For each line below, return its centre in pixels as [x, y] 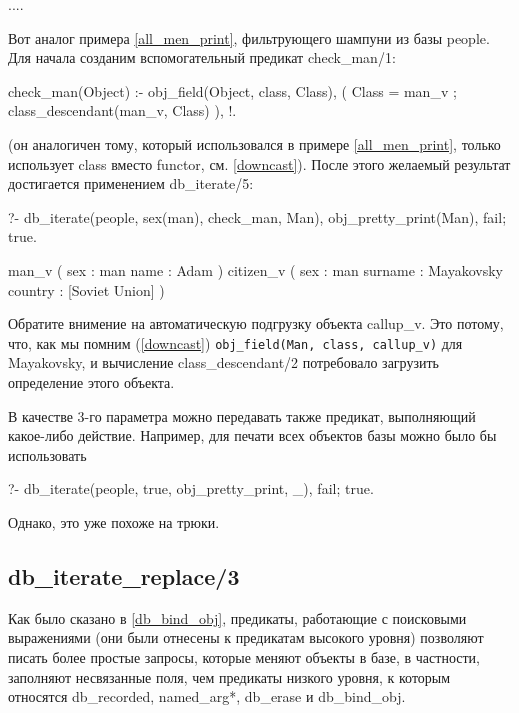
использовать [47, 454]
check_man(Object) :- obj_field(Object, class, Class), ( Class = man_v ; [232, 90]
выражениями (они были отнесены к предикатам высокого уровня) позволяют [246, 637]
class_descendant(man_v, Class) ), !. [122, 110]
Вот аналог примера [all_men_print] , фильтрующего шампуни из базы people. [249, 37]
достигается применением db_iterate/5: [131, 183]
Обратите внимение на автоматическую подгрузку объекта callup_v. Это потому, [256, 323]
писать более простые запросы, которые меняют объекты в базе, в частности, [244, 656]
